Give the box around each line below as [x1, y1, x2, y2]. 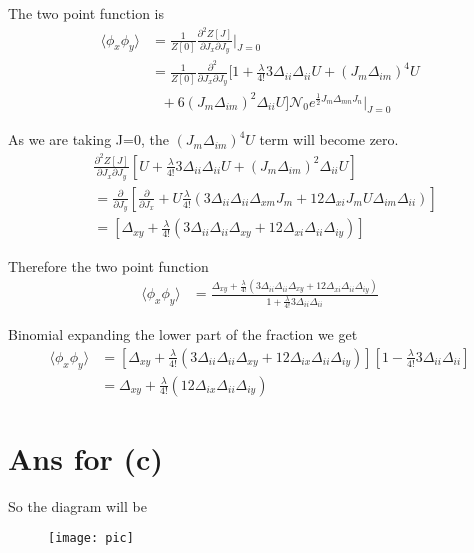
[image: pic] [48, 531, 134, 546]
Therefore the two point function [8, 255, 209, 276]
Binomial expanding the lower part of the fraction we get [8, 324, 358, 345]
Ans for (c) [8, 437, 163, 478]
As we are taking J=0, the [8, 129, 169, 150]
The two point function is [8, 3, 165, 23]
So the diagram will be [8, 495, 147, 516]
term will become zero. [259, 129, 399, 150]
